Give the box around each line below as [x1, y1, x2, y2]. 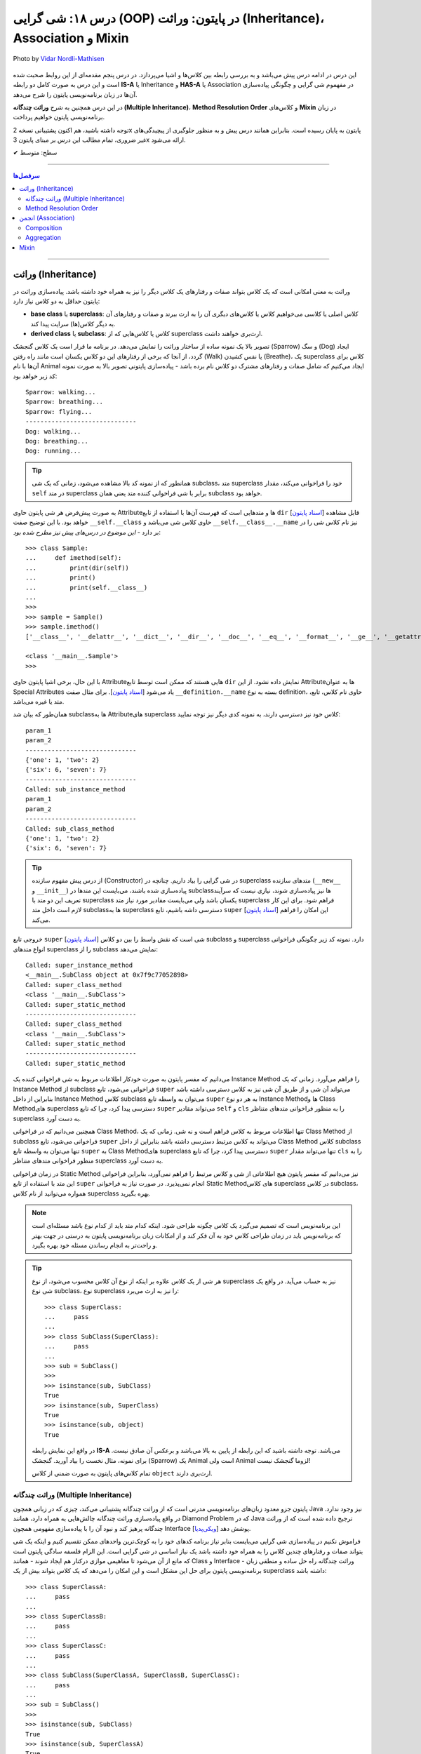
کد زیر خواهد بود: [13, 372, 58, 380]
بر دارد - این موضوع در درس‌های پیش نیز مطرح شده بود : [13, 528, 161, 536]
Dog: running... [25, 447, 81, 455]
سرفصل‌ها [13, 171, 40, 180]
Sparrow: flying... [25, 408, 93, 415]
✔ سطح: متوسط [13, 148, 58, 157]
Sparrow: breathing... [25, 398, 104, 406]
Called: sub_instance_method [25, 786, 126, 794]
